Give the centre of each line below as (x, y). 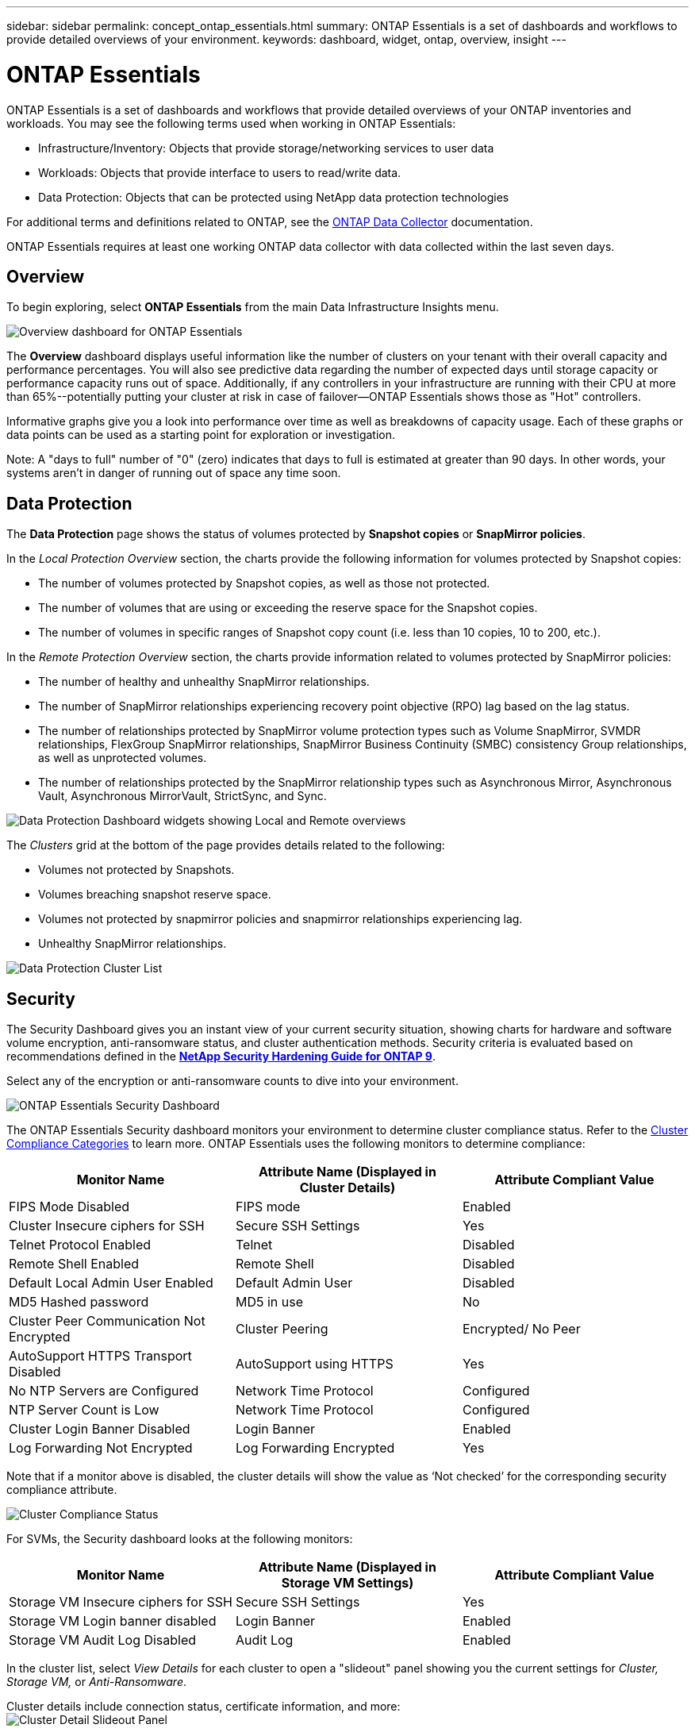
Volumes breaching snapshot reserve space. (155, 895)
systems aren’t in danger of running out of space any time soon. (174, 473)
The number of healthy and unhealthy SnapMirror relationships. (204, 682)
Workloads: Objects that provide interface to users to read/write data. (220, 172)
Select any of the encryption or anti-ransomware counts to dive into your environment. (232, 1081)
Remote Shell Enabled (74, 1264)
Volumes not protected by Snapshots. (136, 870)
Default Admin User (294, 1283)
